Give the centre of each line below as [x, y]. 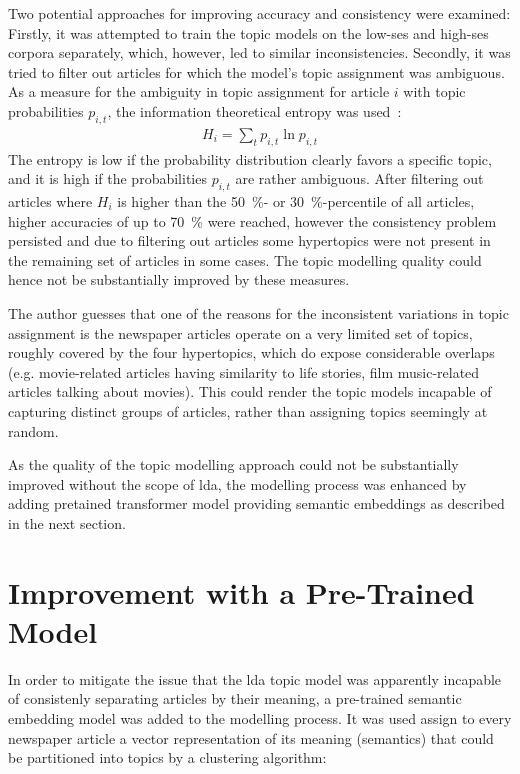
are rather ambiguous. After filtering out [359, 178]
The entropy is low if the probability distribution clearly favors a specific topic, [250, 158]
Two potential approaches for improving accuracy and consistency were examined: [259, 13]
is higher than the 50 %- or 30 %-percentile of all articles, [296, 200]
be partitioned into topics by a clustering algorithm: [167, 757]
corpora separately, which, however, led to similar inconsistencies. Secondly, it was [259, 52]
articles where [50, 200]
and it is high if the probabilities [107, 178]
